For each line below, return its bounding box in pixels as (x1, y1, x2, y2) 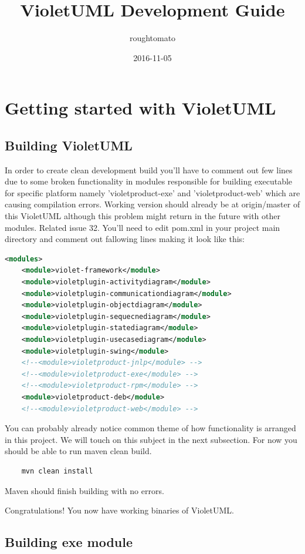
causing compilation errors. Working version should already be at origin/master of (5, 198, 300, 210)
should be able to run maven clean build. (5, 445, 152, 457)
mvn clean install (21, 466, 93, 475)
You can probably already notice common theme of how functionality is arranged (5, 422, 296, 434)
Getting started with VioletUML (5, 96, 276, 120)
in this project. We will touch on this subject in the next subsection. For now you (5, 433, 297, 445)
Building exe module (5, 533, 133, 551)
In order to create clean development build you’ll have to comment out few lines (5, 163, 293, 176)
